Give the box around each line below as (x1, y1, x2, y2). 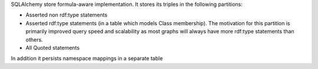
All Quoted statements (25, 44, 79, 51)
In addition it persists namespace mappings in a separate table (11, 55, 163, 62)
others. (25, 36, 44, 43)
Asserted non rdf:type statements (25, 12, 108, 19)
